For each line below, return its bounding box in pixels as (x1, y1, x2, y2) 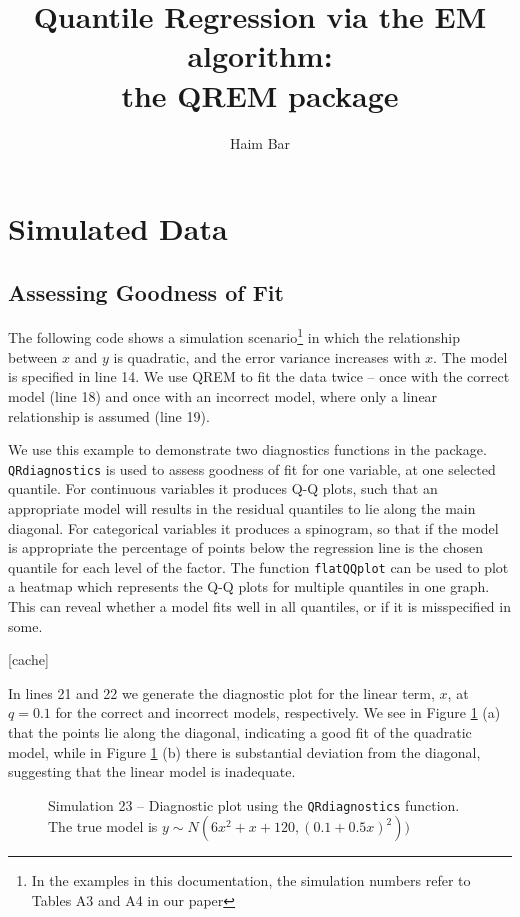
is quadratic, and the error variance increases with (113, 346, 421, 367)
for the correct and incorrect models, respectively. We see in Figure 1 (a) (55, 702, 501, 723)
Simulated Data (8, 208, 228, 249)
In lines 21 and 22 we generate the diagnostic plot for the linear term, (8, 682, 435, 703)
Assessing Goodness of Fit (8, 276, 284, 307)
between (8, 346, 58, 367)
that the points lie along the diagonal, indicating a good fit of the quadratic (8, 721, 472, 742)
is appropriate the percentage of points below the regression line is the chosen (8, 537, 484, 558)
